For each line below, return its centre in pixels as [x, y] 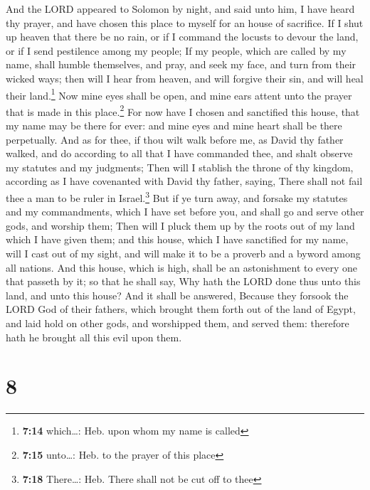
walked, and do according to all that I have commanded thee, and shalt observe [179, 153]
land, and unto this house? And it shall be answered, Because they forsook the [177, 295]
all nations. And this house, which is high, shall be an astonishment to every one [182, 267]
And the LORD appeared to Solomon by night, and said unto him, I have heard [180, 9]
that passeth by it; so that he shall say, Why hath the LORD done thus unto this [183, 281]
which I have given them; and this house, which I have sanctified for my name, [177, 239]
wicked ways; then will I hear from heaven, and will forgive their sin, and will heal [185, 78]
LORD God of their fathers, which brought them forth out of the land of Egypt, [181, 309]
